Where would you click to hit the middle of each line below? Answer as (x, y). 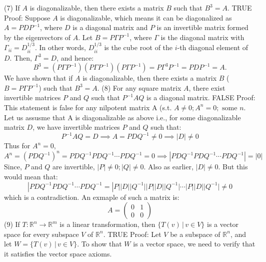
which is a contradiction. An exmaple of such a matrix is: (92, 197)
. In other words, (60, 47)
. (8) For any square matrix (139, 87)
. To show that (99, 244)
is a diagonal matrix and (110, 27)
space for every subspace (41, 234)
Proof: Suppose (27, 17)
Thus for (17, 146)
